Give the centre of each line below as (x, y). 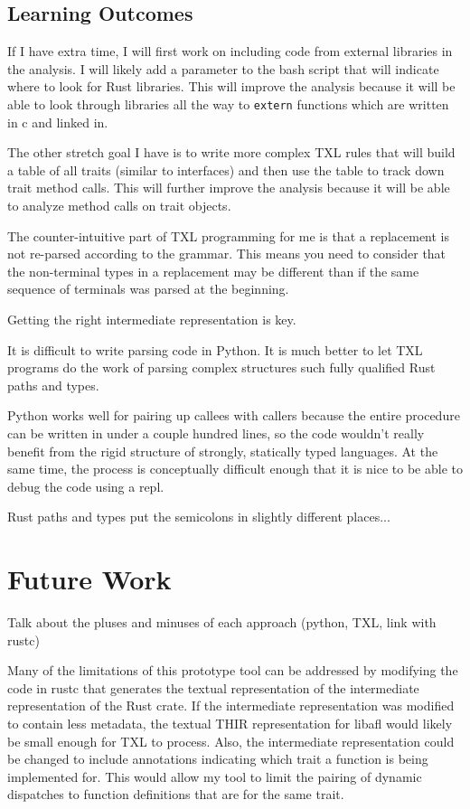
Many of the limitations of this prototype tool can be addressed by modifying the (233, 670)
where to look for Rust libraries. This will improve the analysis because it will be (231, 86)
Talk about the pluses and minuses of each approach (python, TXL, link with (222, 622)
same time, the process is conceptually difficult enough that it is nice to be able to (235, 469)
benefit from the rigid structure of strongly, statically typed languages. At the (223, 451)
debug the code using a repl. (86, 486)
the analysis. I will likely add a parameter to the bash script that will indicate (223, 68)
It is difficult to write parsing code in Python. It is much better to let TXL (215, 349)
